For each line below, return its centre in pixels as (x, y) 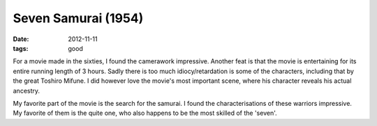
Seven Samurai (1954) (78, 18)
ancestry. (27, 90)
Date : (21, 39)
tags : (21, 48)
